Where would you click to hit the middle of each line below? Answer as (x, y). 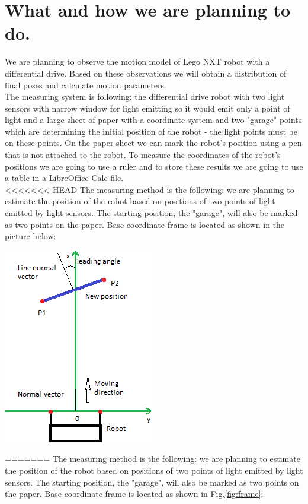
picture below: (31, 236)
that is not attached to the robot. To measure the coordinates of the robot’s (143, 155)
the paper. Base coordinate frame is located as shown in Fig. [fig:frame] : (134, 494)
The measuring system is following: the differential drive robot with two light (145, 96)
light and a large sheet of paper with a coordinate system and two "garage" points (153, 120)
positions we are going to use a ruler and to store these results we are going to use (154, 166)
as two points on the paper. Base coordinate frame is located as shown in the (145, 224)
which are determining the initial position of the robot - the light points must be (151, 131)
